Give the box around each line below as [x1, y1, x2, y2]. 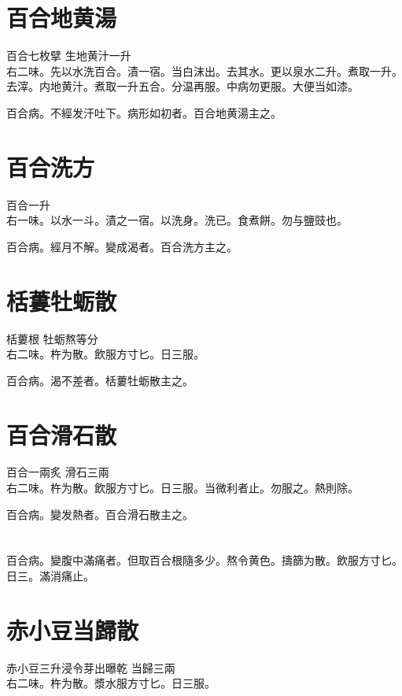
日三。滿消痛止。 [6, 568, 94, 583]
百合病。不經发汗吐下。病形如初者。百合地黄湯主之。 [6, 104, 282, 120]
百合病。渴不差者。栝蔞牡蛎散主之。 [6, 372, 194, 388]
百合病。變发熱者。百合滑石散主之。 [6, 505, 194, 522]
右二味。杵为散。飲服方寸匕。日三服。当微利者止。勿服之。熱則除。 [6, 479, 359, 496]
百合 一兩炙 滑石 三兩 [6, 464, 109, 480]
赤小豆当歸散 [6, 613, 139, 646]
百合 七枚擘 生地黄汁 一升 [6, 47, 131, 64]
